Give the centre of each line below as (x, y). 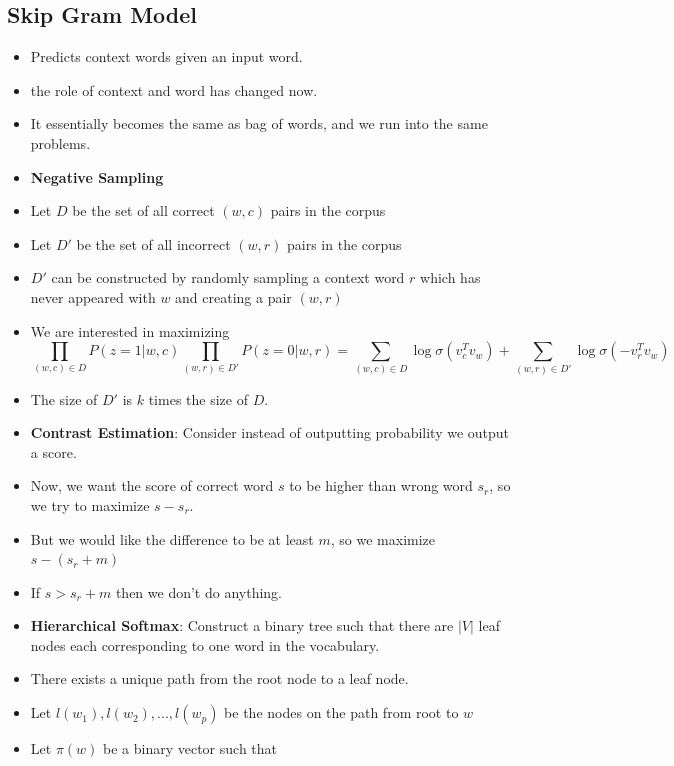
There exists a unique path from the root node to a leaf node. (219, 678)
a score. (53, 451)
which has (450, 277)
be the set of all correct (143, 210)
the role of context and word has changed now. (174, 89)
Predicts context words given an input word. (166, 56)
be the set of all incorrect (153, 243)
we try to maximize (90, 504)
